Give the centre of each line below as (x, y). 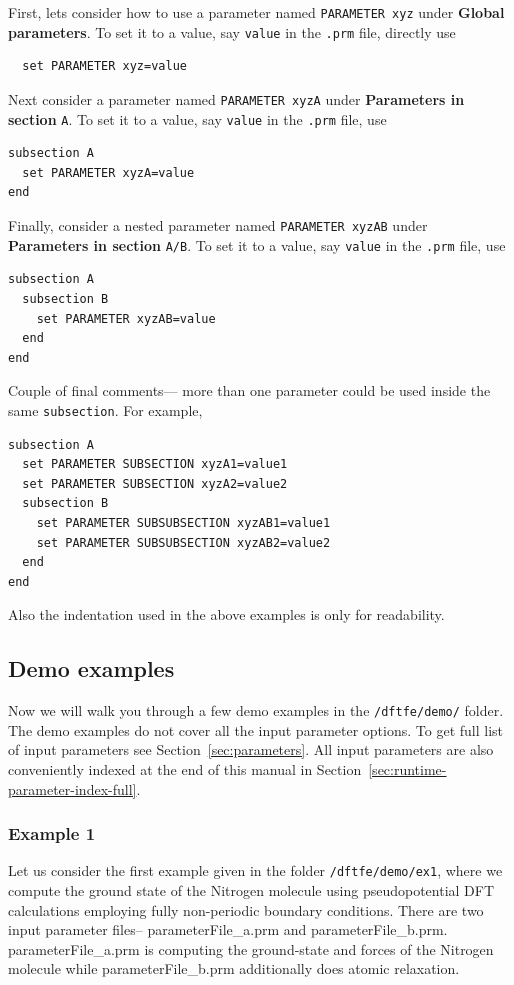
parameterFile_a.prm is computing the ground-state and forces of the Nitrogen (251, 948)
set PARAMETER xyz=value (104, 66)
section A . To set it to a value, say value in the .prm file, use (197, 118)
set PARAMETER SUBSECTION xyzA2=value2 (155, 483)
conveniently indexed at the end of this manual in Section (185, 768)
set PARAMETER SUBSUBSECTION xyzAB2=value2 (183, 542)
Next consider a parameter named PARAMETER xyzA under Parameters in (236, 98)
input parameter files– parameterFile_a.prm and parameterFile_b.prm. (228, 929)
